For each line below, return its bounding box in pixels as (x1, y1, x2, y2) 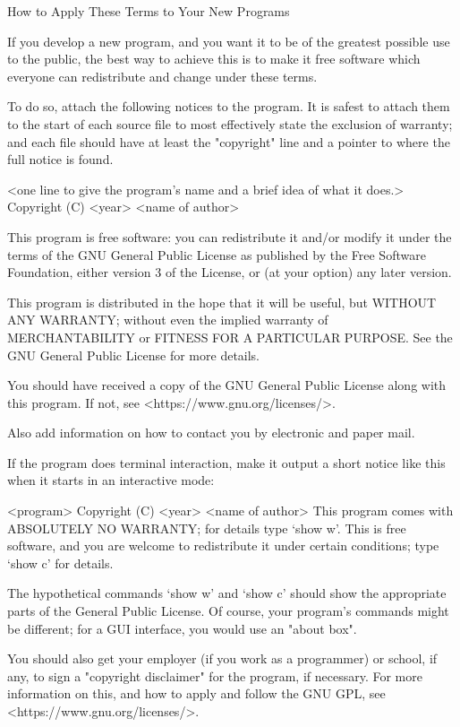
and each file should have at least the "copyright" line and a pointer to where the (7, 132, 450, 151)
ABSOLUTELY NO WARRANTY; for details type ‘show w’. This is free (7, 518, 406, 537)
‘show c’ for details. (7, 553, 114, 572)
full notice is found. (7, 150, 114, 169)
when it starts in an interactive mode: (7, 471, 215, 489)
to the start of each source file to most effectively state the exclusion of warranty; (7, 114, 453, 133)
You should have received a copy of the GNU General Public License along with (7, 376, 447, 394)
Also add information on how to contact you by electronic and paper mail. (7, 423, 415, 442)
